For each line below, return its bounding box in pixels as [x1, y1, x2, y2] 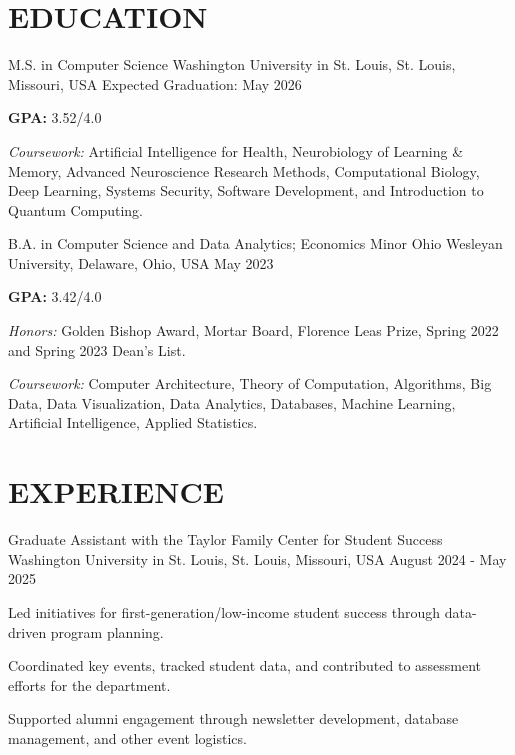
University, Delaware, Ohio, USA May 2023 [8, 252, 274, 273]
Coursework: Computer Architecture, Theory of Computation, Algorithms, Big [8, 373, 492, 394]
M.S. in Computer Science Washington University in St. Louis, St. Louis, [8, 54, 456, 75]
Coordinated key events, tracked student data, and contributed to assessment [8, 655, 482, 676]
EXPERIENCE [8, 471, 224, 512]
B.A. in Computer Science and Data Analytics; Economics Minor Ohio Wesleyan [8, 233, 503, 254]
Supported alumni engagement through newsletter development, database [8, 708, 459, 729]
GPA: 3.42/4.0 [8, 286, 102, 307]
